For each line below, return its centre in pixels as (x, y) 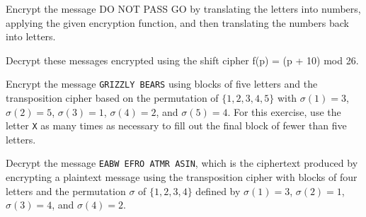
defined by (218, 190)
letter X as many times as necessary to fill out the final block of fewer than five (176, 125)
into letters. (31, 36)
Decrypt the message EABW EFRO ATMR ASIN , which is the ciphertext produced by (182, 163)
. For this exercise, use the (284, 111)
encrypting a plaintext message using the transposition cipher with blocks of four (182, 177)
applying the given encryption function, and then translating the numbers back (177, 22)
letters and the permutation (66, 190)
